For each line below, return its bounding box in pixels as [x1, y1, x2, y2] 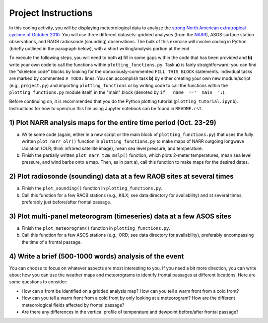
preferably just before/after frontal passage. [21, 199, 112, 205]
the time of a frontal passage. [21, 239, 82, 245]
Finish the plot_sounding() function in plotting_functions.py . [21, 185, 163, 191]
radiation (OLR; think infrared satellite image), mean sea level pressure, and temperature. [21, 145, 203, 151]
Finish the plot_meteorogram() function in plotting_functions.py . [21, 225, 171, 231]
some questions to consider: [9, 279, 67, 285]
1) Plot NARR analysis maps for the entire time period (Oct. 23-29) [9, 118, 217, 127]
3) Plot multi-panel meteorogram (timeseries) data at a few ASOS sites [9, 212, 232, 220]
